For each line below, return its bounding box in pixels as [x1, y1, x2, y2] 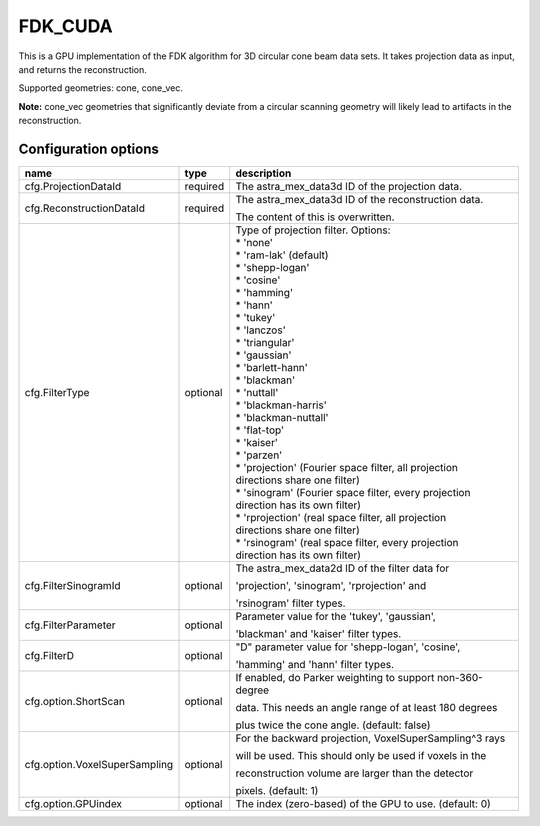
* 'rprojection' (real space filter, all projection [235, 511, 447, 525]
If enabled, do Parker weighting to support [235, 671, 435, 685]
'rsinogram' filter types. [235, 596, 346, 610]
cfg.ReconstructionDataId [24, 201, 145, 215]
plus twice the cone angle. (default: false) [235, 718, 431, 732]
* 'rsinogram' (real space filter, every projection [235, 536, 459, 550]
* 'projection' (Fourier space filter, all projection [235, 461, 459, 475]
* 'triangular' [235, 336, 295, 350]
